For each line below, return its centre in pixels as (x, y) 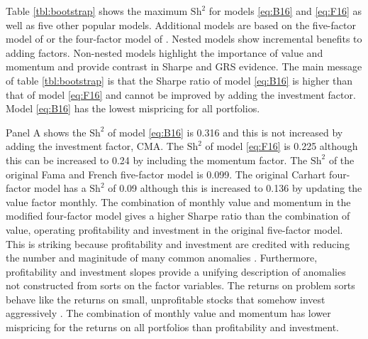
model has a (60, 188)
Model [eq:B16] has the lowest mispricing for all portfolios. (133, 108)
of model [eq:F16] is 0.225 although (281, 146)
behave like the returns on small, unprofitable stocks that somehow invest (166, 299)
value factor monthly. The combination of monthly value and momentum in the (178, 201)
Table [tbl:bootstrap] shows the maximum (97, 11)
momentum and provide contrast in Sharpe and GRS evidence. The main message (184, 66)
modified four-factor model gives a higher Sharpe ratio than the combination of (178, 216)
